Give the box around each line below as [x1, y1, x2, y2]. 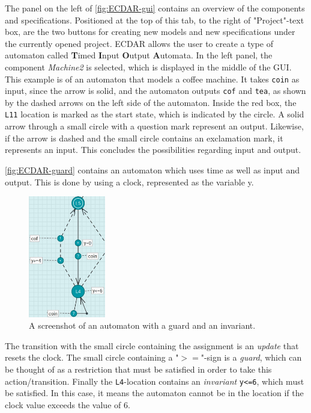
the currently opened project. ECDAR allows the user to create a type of [5, 37, 273, 49]
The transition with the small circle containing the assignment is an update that [5, 339, 299, 352]
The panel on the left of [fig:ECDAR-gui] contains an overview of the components [5, 2, 305, 14]
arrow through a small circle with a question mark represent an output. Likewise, [5, 120, 304, 132]
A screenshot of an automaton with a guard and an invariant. [29, 319, 256, 332]
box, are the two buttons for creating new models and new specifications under [5, 25, 295, 38]
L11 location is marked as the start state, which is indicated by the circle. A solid [5, 108, 304, 120]
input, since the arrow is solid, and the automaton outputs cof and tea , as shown [5, 84, 306, 97]
